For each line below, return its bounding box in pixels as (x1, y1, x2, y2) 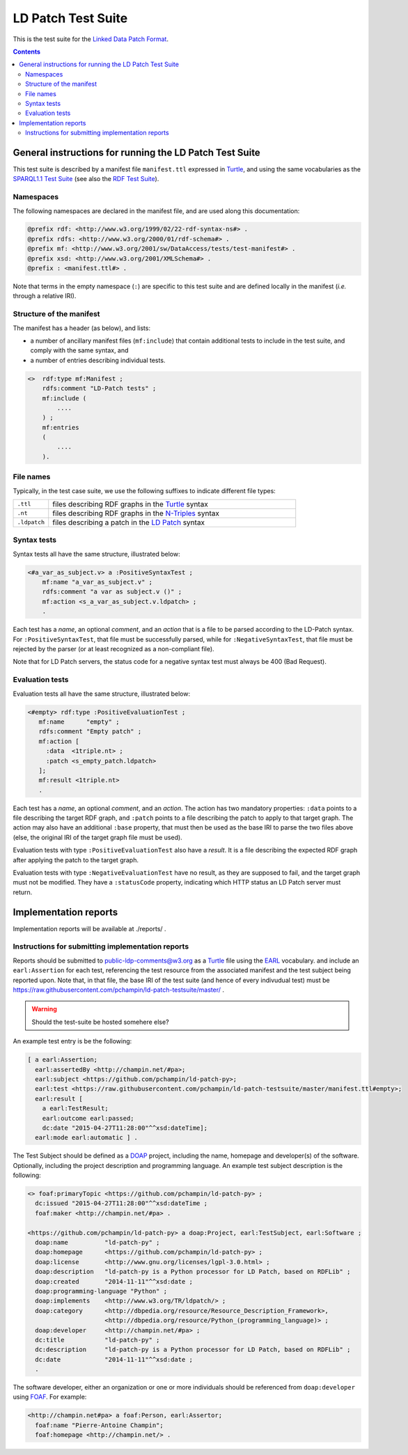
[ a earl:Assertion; (27, 1056, 97, 1064)
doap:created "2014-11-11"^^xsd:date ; (35, 1277, 193, 1285)
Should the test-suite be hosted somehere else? (31, 1018, 170, 1026)
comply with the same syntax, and (30, 346, 129, 355)
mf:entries (42, 423, 79, 431)
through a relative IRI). (13, 292, 77, 300)
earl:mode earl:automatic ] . (35, 1134, 139, 1142)
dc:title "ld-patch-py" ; (35, 1336, 160, 1344)
